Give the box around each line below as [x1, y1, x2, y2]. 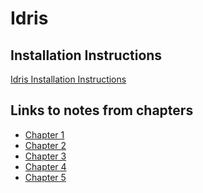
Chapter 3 [24, 150, 67, 162]
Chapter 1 [24, 128, 65, 141]
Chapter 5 [24, 171, 67, 183]
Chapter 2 [24, 139, 67, 151]
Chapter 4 [24, 160, 67, 172]
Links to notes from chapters [10, 102, 194, 119]
